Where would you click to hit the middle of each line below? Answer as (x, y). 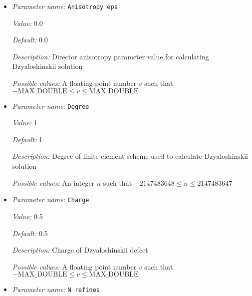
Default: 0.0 (30, 40)
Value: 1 (25, 123)
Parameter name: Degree (51, 106)
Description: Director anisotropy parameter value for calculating (111, 56)
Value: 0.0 (27, 23)
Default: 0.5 (30, 233)
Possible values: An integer (53, 182)
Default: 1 (27, 139)
